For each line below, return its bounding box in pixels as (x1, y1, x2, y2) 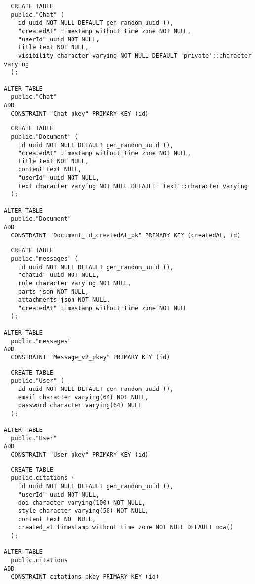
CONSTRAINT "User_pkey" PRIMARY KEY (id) (11, 451, 149, 459)
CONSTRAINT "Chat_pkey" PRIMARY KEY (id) (11, 110, 149, 117)
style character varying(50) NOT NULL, (18, 507, 149, 515)
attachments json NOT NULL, (18, 296, 110, 304)
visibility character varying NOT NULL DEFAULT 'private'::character (18, 52, 252, 59)
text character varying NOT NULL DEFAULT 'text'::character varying (18, 182, 248, 190)
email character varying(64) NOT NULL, (18, 393, 149, 401)
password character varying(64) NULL (18, 402, 142, 409)
